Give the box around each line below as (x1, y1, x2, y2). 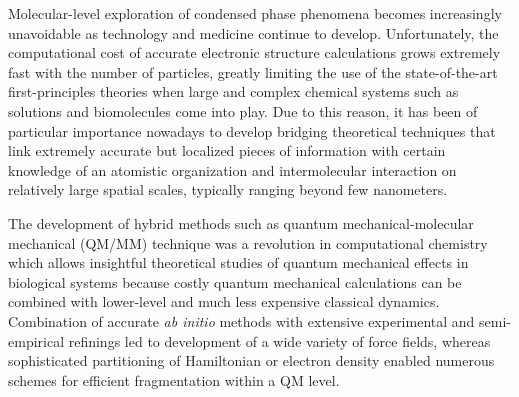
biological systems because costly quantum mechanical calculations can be (8, 271, 462, 292)
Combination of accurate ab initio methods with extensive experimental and (8, 310, 475, 331)
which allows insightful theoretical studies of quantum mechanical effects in (8, 252, 469, 273)
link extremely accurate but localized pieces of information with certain (8, 140, 446, 161)
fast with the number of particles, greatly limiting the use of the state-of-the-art (8, 61, 498, 82)
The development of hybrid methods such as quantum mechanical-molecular (8, 212, 474, 233)
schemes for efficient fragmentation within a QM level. (8, 369, 340, 390)
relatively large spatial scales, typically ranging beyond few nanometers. (8, 179, 448, 200)
